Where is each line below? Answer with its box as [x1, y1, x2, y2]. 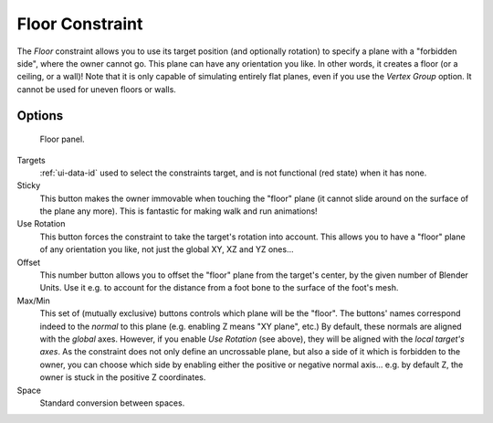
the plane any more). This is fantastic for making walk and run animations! [39, 206, 319, 217]
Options [16, 108, 64, 123]
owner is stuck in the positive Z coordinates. [39, 372, 206, 383]
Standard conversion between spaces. [39, 397, 185, 408]
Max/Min [16, 295, 50, 306]
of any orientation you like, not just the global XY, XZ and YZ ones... [39, 244, 294, 255]
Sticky [16, 180, 41, 191]
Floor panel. [39, 133, 86, 145]
